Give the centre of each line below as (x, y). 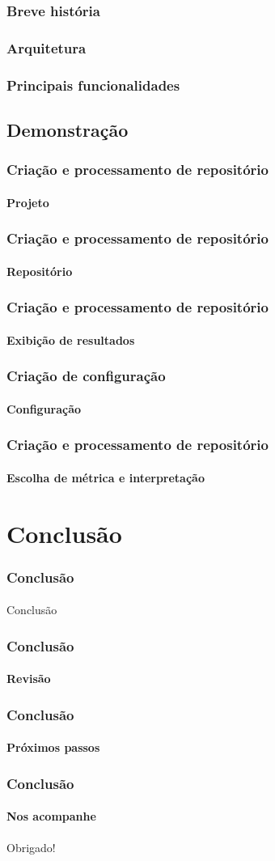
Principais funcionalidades (93, 85)
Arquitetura (47, 47)
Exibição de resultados (71, 339)
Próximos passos (53, 747)
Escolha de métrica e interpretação (106, 477)
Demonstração (68, 129)
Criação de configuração (86, 376)
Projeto (28, 202)
